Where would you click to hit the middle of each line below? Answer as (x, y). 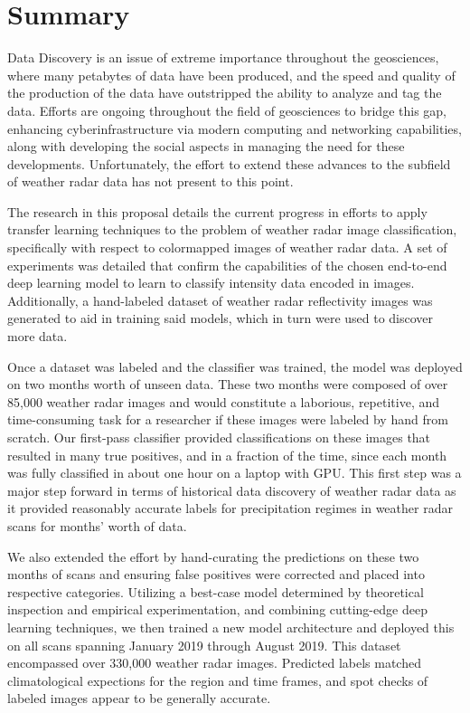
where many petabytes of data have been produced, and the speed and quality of (231, 75)
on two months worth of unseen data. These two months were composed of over (228, 384)
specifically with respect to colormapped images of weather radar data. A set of (227, 247)
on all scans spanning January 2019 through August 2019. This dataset (204, 645)
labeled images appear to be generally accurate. (139, 698)
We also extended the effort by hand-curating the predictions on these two (213, 556)
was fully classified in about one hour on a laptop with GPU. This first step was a (235, 473)
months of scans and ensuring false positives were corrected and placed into (216, 574)
